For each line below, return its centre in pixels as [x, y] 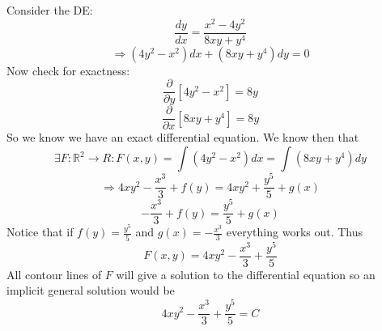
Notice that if [40, 232]
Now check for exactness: [68, 70]
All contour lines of [54, 274]
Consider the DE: [50, 10]
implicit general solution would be [91, 290]
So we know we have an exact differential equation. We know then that [183, 137]
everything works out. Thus [295, 232]
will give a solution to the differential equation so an [246, 274]
